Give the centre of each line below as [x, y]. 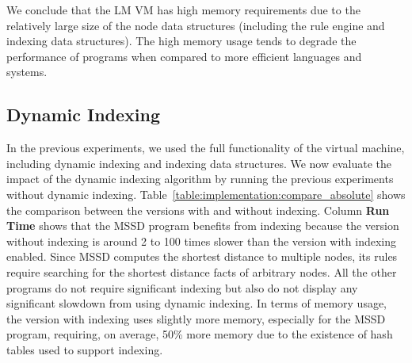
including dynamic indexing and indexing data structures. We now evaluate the [199, 163]
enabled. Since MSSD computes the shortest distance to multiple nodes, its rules [202, 256]
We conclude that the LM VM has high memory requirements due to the [183, 10]
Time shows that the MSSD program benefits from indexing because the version [203, 225]
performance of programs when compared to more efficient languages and [184, 56]
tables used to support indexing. [85, 349]
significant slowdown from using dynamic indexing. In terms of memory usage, [197, 303]
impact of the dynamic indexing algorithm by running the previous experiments [200, 179]
